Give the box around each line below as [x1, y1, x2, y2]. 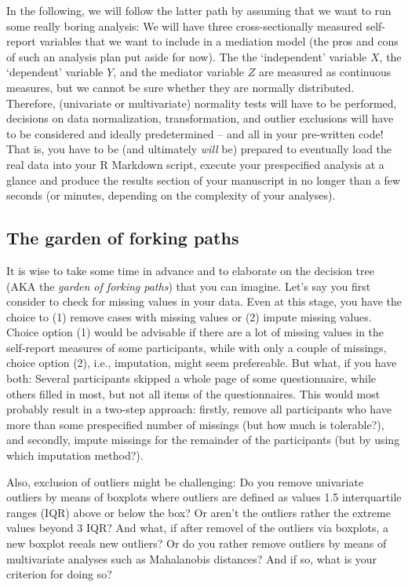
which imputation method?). [6, 447, 144, 464]
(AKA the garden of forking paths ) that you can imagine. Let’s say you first [6, 277, 371, 294]
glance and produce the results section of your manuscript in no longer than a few [6, 171, 401, 188]
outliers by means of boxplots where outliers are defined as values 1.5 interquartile [6, 489, 402, 505]
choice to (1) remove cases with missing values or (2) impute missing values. [6, 308, 372, 325]
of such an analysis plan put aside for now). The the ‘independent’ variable [6, 48, 367, 64]
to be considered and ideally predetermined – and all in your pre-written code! [6, 125, 384, 141]
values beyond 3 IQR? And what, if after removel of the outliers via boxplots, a [6, 519, 389, 536]
